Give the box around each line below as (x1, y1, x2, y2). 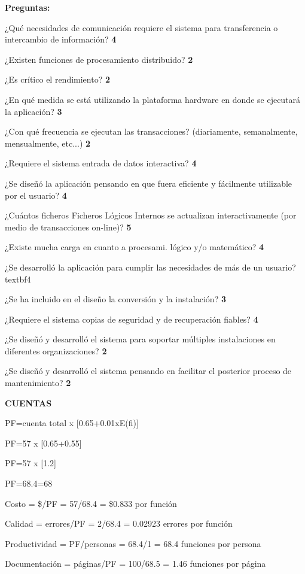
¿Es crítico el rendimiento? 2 (5, 73, 111, 86)
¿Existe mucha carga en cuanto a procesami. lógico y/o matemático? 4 (5, 241, 264, 253)
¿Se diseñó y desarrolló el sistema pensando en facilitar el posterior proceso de (5, 365, 292, 377)
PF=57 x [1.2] (5, 457, 56, 469)
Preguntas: (5, 1, 50, 13)
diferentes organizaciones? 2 (5, 344, 107, 357)
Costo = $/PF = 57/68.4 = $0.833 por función (5, 497, 177, 509)
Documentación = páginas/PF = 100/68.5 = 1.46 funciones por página (5, 557, 266, 570)
